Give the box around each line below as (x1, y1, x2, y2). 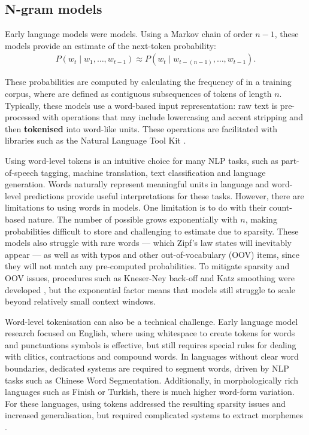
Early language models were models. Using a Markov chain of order (5, 28, 253, 40)
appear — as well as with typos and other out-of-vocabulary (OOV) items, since (5, 248, 300, 260)
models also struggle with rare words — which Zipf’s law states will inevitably (5, 236, 292, 249)
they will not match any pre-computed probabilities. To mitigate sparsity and (5, 260, 290, 272)
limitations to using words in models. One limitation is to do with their (5, 201, 266, 214)
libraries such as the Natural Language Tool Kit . (5, 134, 186, 147)
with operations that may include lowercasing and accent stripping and (42, 111, 303, 123)
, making (245, 212, 277, 225)
